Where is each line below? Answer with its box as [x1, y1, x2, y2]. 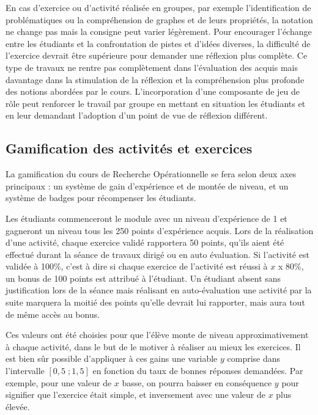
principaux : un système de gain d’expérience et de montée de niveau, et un [6, 179, 289, 192]
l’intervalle [6, 364, 45, 377]
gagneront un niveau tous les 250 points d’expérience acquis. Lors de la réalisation [6, 224, 314, 237]
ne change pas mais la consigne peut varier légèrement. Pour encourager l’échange [6, 25, 312, 38]
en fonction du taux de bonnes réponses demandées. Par [92, 364, 303, 377]
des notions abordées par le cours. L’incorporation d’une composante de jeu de [6, 85, 300, 98]
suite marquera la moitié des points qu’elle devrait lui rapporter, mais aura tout [6, 296, 305, 309]
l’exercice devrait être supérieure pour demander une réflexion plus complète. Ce [6, 49, 308, 62]
